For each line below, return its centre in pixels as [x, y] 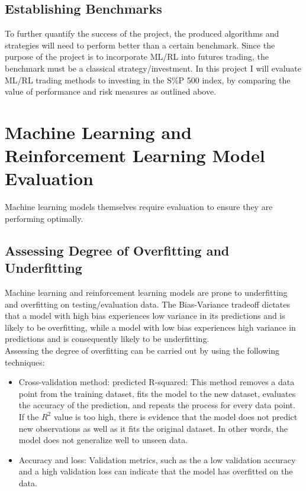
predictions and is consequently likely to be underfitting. [107, 339]
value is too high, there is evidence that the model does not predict [175, 416]
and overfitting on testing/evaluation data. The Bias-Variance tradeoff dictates [147, 304]
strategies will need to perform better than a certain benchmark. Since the [140, 45]
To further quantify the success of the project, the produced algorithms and [142, 33]
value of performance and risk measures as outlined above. [111, 91]
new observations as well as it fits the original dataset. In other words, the [153, 428]
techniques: [25, 362]
